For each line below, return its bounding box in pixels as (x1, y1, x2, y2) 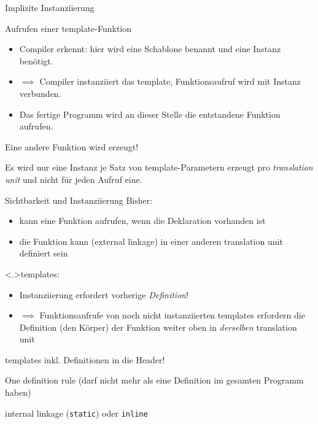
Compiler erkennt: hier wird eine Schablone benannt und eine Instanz (19, 42, 281, 55)
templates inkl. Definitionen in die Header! (5, 353, 165, 366)
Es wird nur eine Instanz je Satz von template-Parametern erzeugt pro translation (5, 161, 313, 174)
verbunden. (19, 87, 61, 99)
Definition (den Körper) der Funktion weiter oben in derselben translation (19, 320, 297, 333)
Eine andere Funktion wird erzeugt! (5, 140, 139, 153)
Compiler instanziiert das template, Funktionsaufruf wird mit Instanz (39, 75, 301, 88)
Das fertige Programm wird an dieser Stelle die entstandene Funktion (19, 107, 281, 120)
